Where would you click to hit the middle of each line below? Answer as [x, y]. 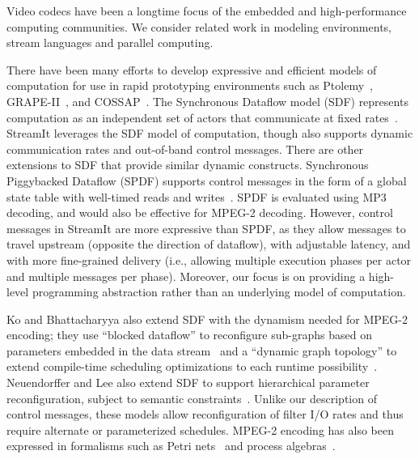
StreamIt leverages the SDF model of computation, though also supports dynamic [210, 133]
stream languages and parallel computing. [110, 42]
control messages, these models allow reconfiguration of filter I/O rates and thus [205, 414]
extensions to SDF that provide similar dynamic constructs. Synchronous [188, 165]
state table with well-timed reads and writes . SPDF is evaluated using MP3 [197, 196]
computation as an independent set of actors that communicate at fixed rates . [202, 117]
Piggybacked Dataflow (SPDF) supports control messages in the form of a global [207, 180]
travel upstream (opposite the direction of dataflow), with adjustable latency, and [209, 244]
